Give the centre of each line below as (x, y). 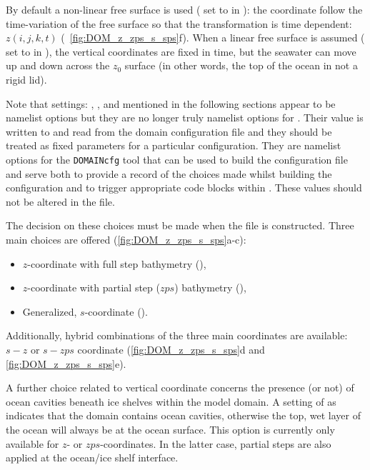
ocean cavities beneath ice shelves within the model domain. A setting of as (171, 401)
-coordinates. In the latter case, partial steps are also (216, 443)
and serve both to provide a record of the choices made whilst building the (169, 173)
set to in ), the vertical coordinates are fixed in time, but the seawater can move (181, 51)
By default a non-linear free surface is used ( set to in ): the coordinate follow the (184, 9)
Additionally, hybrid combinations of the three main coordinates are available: (177, 335)
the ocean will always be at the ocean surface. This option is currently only (170, 429)
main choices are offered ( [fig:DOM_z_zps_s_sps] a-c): (126, 239)
